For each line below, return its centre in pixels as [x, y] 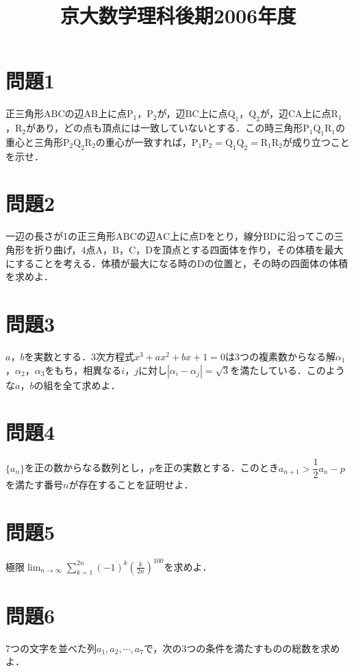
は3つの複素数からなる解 [280, 356]
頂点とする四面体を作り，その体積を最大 [253, 250]
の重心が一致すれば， [143, 141]
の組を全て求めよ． [77, 385]
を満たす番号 [34, 485]
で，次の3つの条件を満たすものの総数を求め [242, 648]
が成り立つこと [316, 141]
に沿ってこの [305, 236]
